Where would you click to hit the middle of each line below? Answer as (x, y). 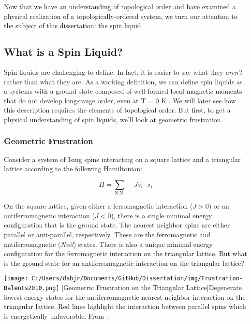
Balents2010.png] (32, 288)
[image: (16, 279)
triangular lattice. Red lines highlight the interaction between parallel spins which (125, 306)
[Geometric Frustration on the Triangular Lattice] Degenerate (152, 287)
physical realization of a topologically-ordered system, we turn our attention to (121, 16)
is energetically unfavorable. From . (56, 316)
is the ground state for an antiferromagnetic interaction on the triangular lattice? (124, 263)
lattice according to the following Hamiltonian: (73, 169)
